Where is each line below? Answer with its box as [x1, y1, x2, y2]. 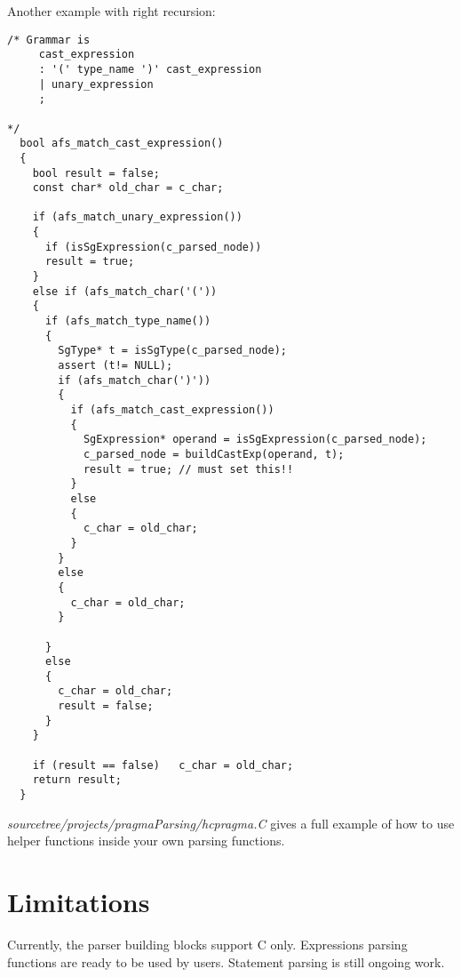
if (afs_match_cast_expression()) [70, 404, 274, 416]
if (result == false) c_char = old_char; [32, 758, 294, 772]
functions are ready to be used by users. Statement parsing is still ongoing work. [7, 952, 445, 971]
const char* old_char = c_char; [32, 181, 224, 195]
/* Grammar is [7, 33, 91, 46]
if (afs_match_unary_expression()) [32, 211, 242, 224]
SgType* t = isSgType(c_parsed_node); [58, 344, 287, 357]
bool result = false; [32, 166, 160, 180]
